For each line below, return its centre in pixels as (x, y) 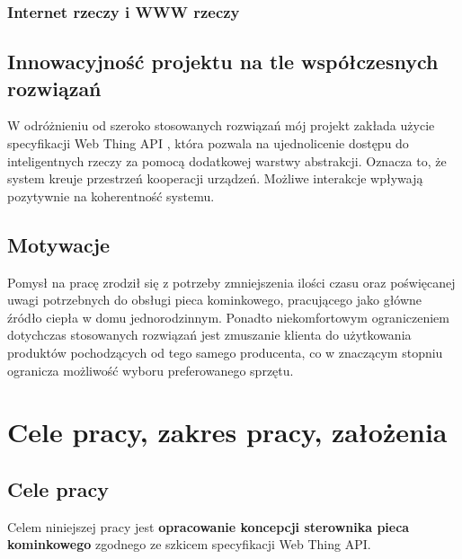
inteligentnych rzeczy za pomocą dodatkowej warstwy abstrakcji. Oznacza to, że (227, 160)
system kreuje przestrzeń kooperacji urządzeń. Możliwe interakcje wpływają (215, 178)
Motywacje (59, 244)
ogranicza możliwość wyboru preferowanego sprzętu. (151, 370)
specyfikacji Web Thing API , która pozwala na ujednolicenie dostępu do (208, 143)
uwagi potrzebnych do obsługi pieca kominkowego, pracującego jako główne (215, 300)
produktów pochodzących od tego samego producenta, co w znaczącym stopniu (225, 352)
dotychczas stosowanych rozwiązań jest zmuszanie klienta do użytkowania (209, 335)
